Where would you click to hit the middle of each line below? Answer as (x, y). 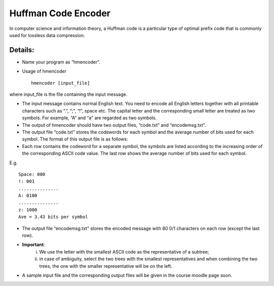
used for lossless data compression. (47, 35)
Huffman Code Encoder (60, 13)
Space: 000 (32, 174)
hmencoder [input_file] (61, 83)
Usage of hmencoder (44, 71)
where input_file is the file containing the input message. (68, 94)
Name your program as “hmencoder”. (61, 62)
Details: (22, 50)
